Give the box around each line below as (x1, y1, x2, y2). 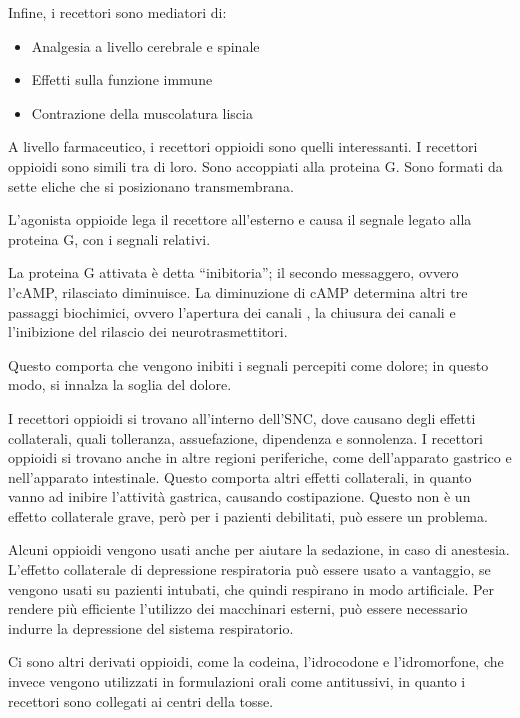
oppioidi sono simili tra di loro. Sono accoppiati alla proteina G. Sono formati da (8, 155, 503, 176)
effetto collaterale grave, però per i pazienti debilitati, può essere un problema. (8, 505, 488, 526)
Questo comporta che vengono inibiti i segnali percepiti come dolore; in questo (8, 354, 489, 375)
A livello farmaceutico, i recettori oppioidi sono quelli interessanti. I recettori (8, 136, 478, 157)
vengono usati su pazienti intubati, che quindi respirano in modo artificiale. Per (8, 578, 494, 599)
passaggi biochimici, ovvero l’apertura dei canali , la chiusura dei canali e (8, 301, 456, 322)
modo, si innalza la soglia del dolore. (8, 374, 232, 395)
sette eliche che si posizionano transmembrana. (8, 175, 294, 196)
